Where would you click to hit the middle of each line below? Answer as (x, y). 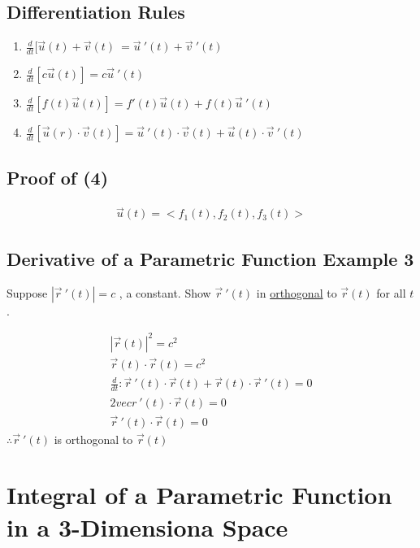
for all (391, 292)
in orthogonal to (297, 292)
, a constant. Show (165, 292)
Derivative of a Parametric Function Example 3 (210, 258)
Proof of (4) (58, 178)
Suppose (27, 292)
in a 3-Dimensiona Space (147, 526)
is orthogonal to (93, 439)
